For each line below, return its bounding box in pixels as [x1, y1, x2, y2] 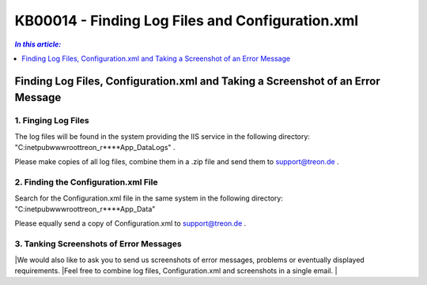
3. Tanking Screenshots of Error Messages [14, 238, 182, 249]
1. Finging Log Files [14, 115, 90, 126]
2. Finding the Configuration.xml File [14, 177, 158, 188]
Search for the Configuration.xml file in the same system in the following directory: [14, 193, 284, 203]
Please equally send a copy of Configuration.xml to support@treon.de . [14, 219, 247, 228]
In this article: [14, 39, 62, 49]
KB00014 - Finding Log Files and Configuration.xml [14, 12, 359, 29]
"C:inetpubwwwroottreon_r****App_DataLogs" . [14, 143, 176, 152]
